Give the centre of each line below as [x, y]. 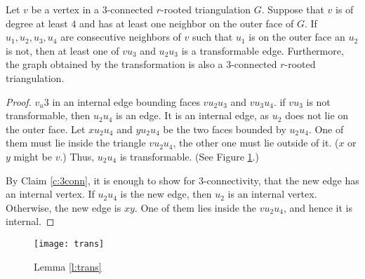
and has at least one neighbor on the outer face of [187, 23]
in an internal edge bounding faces [126, 101]
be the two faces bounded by [225, 129]
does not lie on [317, 115]
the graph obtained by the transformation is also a [114, 64]
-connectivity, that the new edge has [281, 180]
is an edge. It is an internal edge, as [193, 115]
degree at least [37, 23]
